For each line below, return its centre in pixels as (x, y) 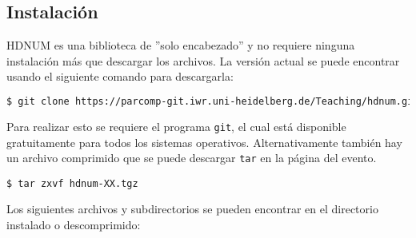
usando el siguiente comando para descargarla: (120, 76)
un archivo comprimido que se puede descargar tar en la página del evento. (192, 158)
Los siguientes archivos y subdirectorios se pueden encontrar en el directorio (192, 209)
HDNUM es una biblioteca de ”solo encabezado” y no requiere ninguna (181, 45)
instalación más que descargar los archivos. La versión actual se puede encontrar (203, 60)
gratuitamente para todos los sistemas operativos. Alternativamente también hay (204, 142)
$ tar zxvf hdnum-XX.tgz (72, 183)
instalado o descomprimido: (74, 225)
